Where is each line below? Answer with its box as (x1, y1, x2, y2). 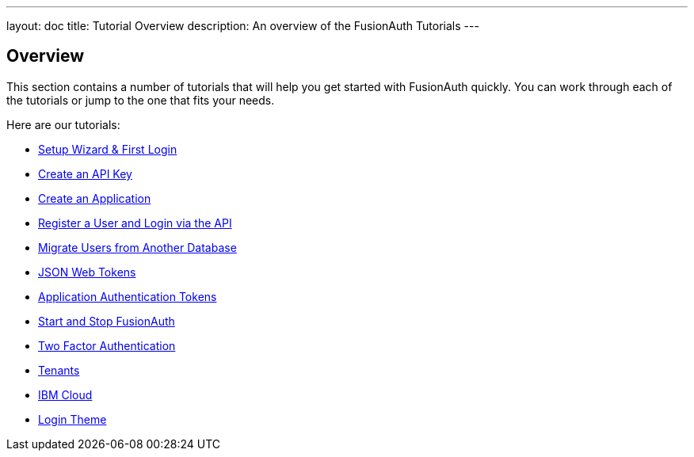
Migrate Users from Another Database (38, 240, 237, 254)
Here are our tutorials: (6, 117, 120, 131)
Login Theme (38, 412, 107, 426)
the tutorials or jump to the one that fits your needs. (6, 93, 275, 107)
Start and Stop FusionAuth (38, 314, 175, 328)
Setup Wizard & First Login (38, 142, 177, 156)
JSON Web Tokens (38, 265, 136, 279)
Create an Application (38, 191, 151, 205)
